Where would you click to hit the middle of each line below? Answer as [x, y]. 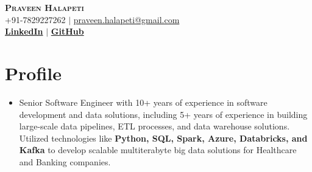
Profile [33, 73]
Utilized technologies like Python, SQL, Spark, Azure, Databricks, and [163, 138]
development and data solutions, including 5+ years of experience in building [163, 114]
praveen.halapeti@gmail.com [126, 19]
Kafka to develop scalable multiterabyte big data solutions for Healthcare [158, 150]
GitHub [67, 31]
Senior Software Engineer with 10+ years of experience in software [143, 102]
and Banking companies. [65, 161]
